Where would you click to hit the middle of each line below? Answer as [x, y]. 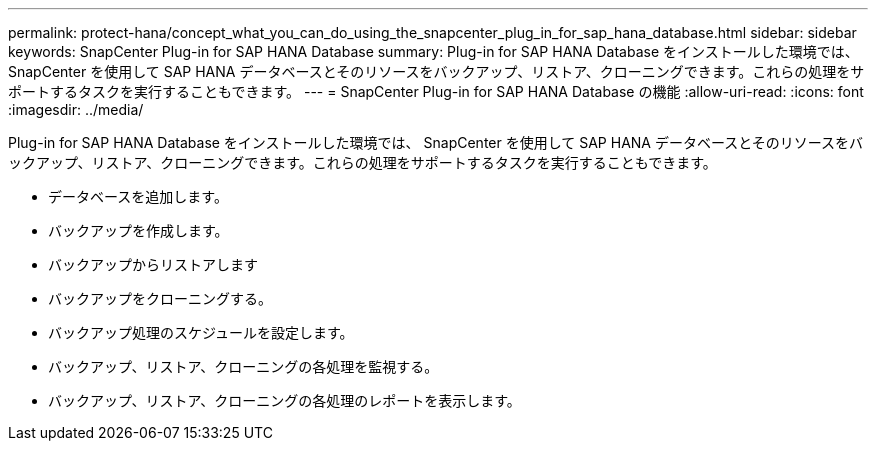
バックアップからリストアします [153, 264]
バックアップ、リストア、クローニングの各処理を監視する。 [243, 366]
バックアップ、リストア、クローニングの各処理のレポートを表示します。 [284, 400]
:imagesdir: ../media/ [76, 109]
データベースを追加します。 [138, 196]
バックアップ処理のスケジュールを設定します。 [201, 332]
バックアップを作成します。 [138, 230]
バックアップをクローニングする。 [160, 298]
